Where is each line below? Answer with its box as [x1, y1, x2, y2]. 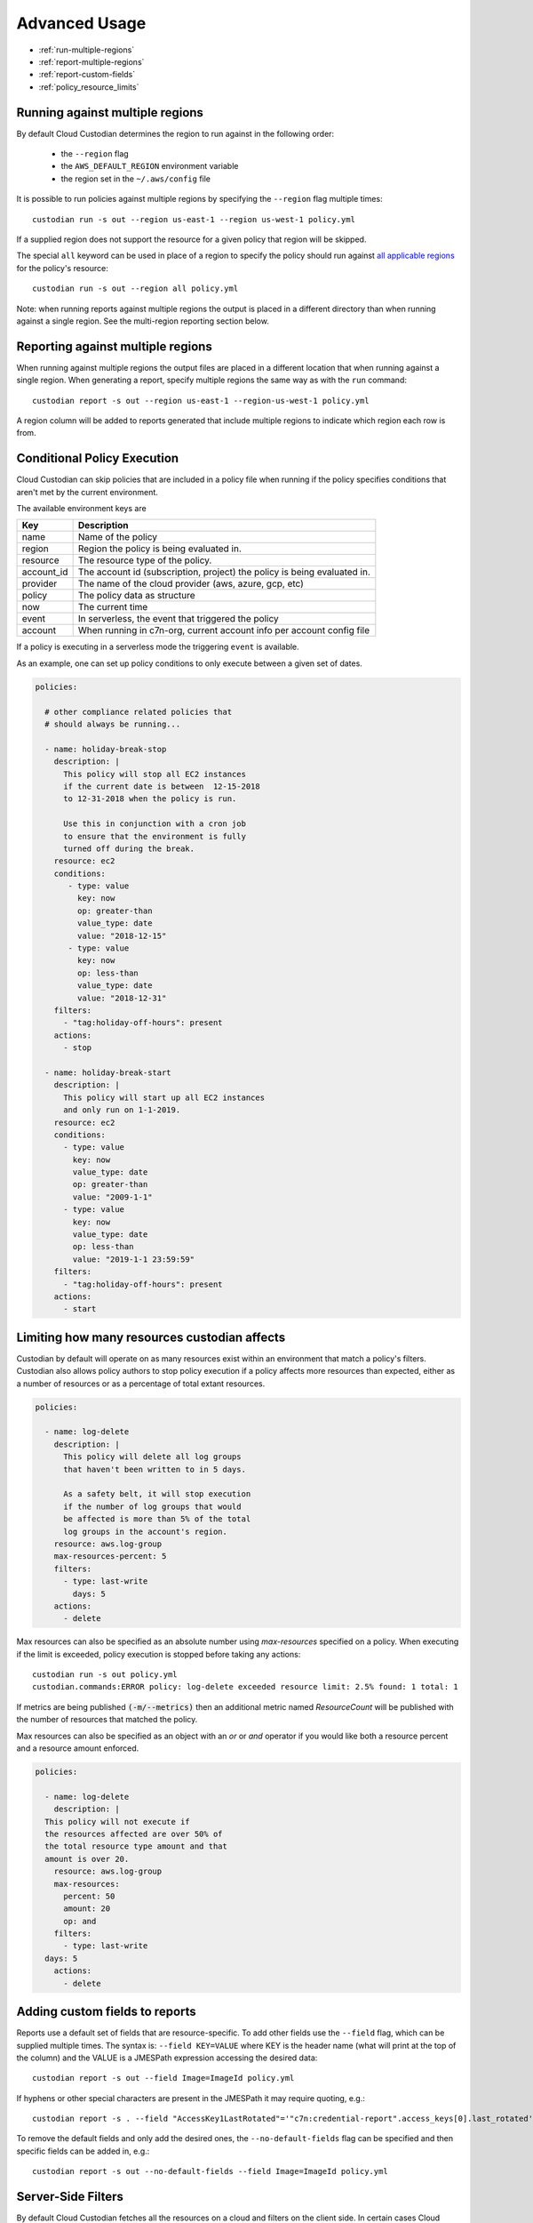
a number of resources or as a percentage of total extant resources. [16, 1378, 266, 1389]
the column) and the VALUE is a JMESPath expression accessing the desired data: [16, 2052, 318, 2063]
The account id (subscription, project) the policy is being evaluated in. [77, 566, 370, 578]
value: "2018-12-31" [76, 992, 167, 1003]
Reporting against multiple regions [16, 339, 212, 354]
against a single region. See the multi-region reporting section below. [16, 316, 270, 326]
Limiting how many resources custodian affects [16, 1329, 286, 1344]
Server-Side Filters [16, 2189, 123, 2204]
